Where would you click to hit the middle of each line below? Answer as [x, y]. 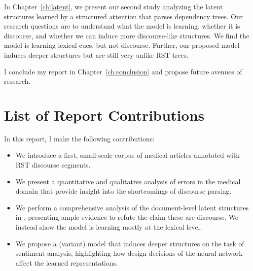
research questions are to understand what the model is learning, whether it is [122, 26]
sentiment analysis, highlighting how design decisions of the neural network [129, 253]
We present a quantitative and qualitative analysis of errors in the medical [128, 181]
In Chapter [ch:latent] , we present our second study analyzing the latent [113, 6]
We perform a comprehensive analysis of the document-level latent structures [132, 207]
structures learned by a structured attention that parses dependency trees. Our [124, 16]
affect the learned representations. [67, 262]
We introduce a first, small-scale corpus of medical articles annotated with [128, 155]
